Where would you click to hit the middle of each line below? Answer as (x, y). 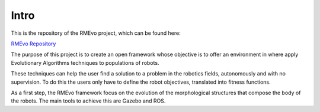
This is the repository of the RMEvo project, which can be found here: (96, 33)
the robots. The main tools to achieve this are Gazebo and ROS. (88, 101)
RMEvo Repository (33, 44)
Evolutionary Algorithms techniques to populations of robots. (85, 62)
